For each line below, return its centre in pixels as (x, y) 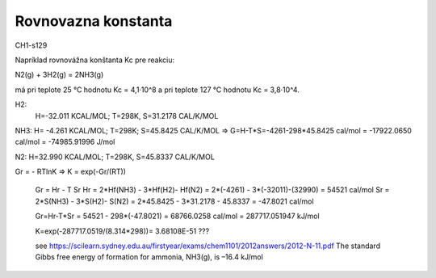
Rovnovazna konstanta (94, 21)
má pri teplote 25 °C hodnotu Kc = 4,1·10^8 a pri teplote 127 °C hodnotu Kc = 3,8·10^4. (157, 90)
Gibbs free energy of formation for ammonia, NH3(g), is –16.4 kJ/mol (149, 257)
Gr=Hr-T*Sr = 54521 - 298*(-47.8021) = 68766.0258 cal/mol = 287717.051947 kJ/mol (177, 216)
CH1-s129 (31, 45)
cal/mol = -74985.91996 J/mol (65, 142)
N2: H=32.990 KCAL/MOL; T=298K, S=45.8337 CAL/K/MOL (115, 157)
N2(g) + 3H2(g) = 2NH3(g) (59, 75)
